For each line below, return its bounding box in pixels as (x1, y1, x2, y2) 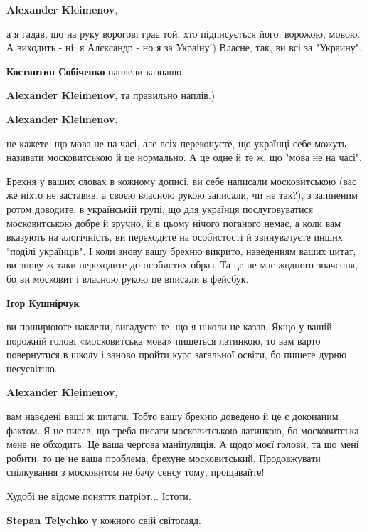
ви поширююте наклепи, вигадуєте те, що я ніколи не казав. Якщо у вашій (6, 319, 332, 334)
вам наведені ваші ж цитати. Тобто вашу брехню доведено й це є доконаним (6, 409, 339, 424)
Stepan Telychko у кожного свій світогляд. (6, 512, 201, 527)
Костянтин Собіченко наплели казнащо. (6, 63, 185, 78)
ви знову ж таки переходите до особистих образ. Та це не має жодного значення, (6, 257, 358, 272)
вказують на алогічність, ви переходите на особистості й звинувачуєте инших (6, 229, 343, 244)
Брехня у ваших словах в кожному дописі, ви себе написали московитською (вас (6, 173, 357, 188)
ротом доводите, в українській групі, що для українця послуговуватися (6, 201, 314, 216)
